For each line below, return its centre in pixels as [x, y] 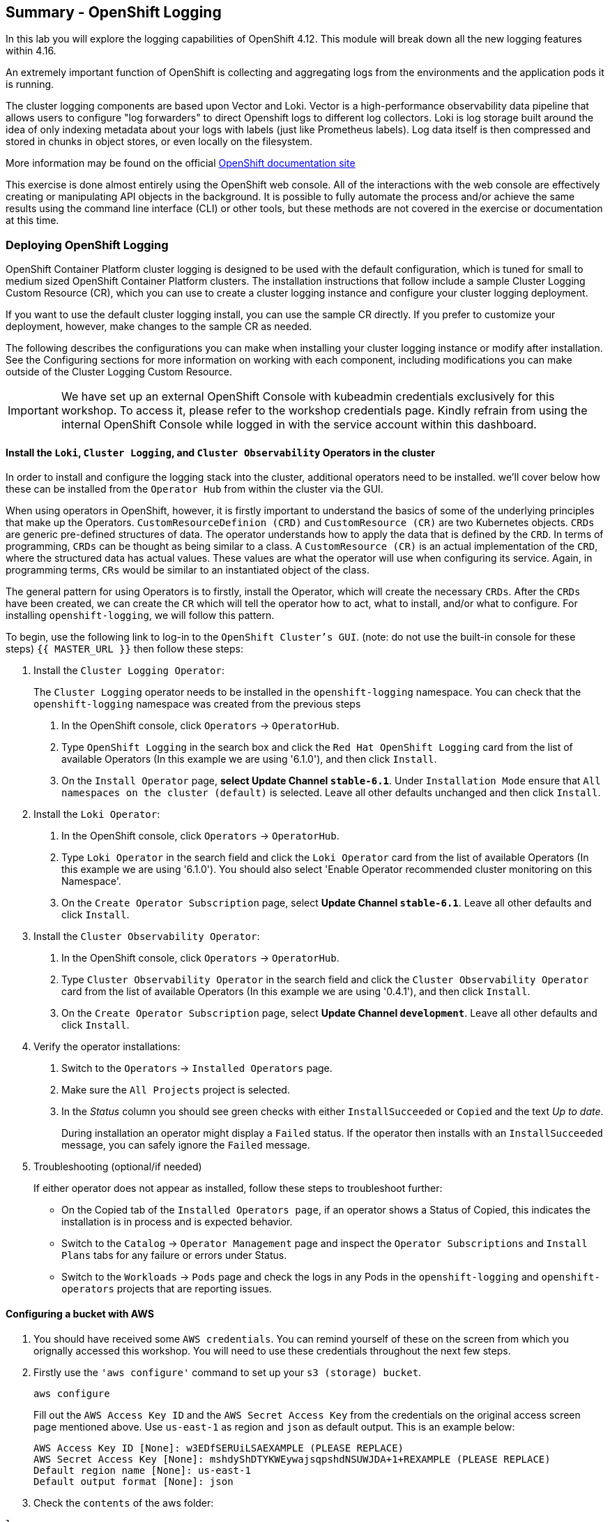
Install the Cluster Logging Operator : [129, 671]
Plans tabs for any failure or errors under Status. [174, 1255]
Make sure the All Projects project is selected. [176, 1090]
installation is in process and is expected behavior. [177, 1222]
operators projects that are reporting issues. [167, 1289]
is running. [30, 84]
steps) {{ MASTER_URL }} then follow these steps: [125, 649]
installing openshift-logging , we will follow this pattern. [140, 615]
